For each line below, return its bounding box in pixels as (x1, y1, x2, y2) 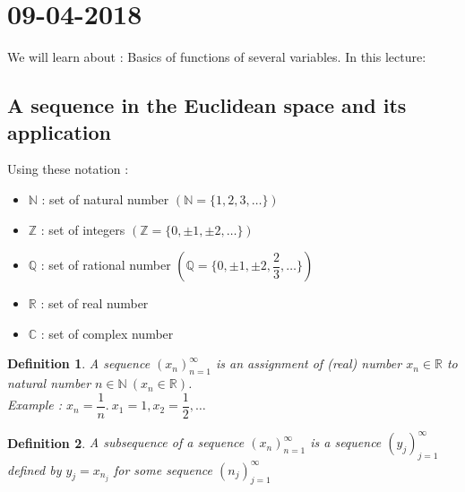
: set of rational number (40, 255, 171, 274)
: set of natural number (41, 189, 169, 208)
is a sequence (310, 433, 382, 452)
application (7, 117, 112, 145)
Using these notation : (7, 160, 129, 178)
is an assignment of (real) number (215, 354, 402, 373)
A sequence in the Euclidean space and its (7, 91, 407, 119)
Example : (7, 395, 63, 414)
